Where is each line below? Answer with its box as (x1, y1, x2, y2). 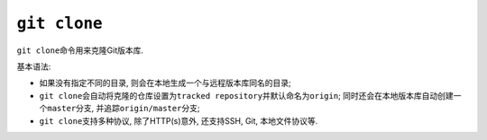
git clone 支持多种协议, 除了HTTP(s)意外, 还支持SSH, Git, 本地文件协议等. (39, 115, 318, 126)
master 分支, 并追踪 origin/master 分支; (47, 103, 200, 114)
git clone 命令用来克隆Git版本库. (16, 45, 144, 56)
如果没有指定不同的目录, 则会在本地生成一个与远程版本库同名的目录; (39, 77, 292, 89)
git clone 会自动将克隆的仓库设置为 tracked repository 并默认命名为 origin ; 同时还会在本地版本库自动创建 (39, 90, 455, 101)
